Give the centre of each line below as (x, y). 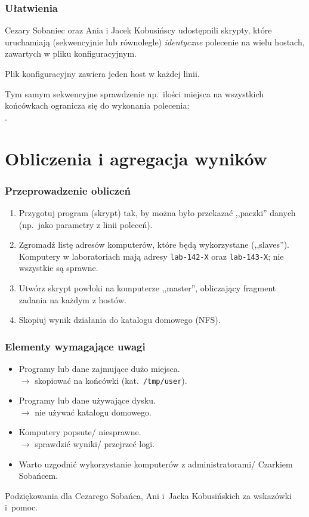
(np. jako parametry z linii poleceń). (86, 224)
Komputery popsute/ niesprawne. (80, 432)
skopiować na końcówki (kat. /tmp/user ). (111, 380)
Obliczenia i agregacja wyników (136, 158)
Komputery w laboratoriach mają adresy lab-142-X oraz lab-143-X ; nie (151, 256)
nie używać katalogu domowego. (93, 412)
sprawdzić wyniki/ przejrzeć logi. (95, 444)
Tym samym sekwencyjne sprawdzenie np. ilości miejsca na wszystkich (135, 93)
